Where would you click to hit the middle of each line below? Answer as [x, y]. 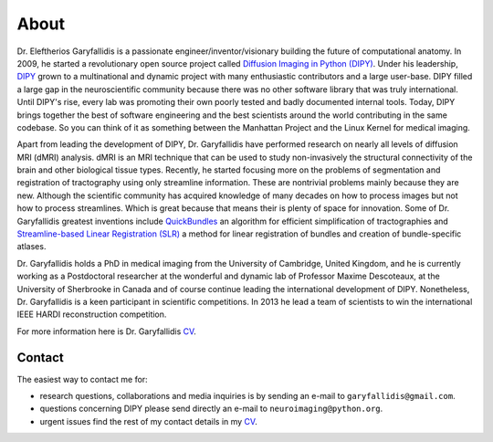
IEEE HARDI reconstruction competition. [92, 314]
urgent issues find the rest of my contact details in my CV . [148, 421]
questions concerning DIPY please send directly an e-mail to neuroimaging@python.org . [211, 409]
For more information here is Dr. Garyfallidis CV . [106, 331]
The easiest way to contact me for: [82, 379]
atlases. [31, 247]
